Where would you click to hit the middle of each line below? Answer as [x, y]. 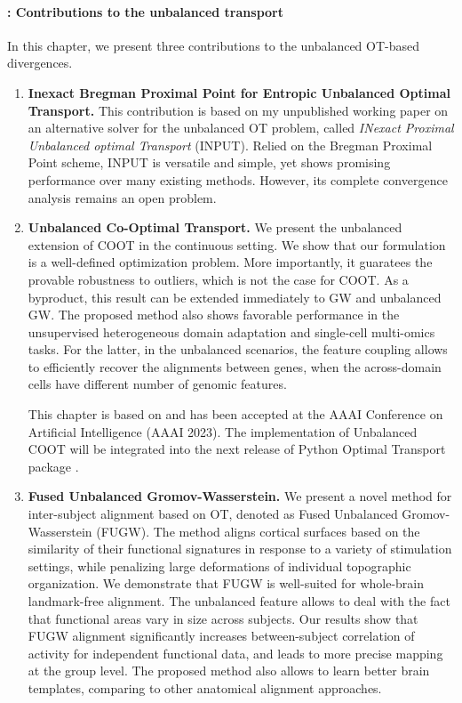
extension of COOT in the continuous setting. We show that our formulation [237, 244]
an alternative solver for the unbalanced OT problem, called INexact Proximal [241, 128]
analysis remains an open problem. [122, 197]
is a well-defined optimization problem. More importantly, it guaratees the [230, 262]
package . [53, 466]
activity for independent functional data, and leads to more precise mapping [235, 653]
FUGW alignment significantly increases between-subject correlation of [221, 636]
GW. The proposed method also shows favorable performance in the [214, 315]
